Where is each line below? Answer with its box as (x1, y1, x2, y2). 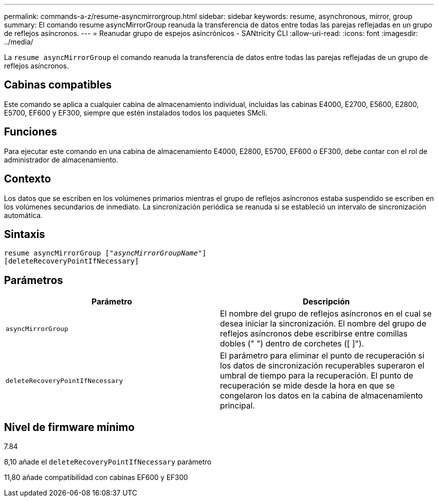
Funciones (4, 125, 57, 138)
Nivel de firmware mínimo (4, 420, 135, 433)
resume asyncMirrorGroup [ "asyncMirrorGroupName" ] (4, 249, 206, 257)
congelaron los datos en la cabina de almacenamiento (220, 390, 423, 401)
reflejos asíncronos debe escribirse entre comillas (220, 328, 407, 339)
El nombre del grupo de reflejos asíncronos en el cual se (220, 308, 432, 319)
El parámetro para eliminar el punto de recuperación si (220, 350, 424, 361)
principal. (220, 400, 255, 411)
